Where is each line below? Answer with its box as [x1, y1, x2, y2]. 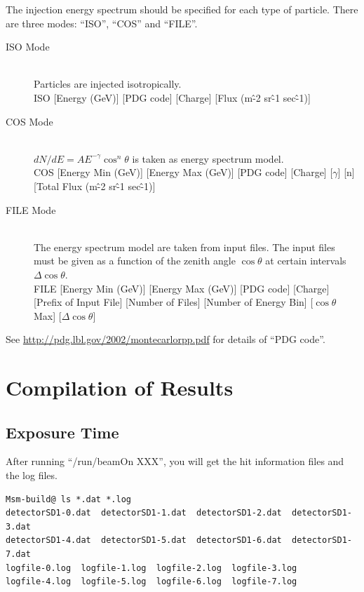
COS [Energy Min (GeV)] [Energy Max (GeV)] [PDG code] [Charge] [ [34, 165, 333, 180]
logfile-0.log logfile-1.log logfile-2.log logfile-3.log [6, 563, 297, 573]
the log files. [6, 468, 58, 483]
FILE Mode [6, 202, 56, 217]
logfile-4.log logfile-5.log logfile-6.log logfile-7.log [6, 577, 297, 587]
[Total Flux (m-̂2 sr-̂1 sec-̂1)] [34, 178, 156, 193]
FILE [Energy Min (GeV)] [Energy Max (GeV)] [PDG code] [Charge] [34, 281, 330, 295]
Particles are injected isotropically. [34, 76, 182, 91]
